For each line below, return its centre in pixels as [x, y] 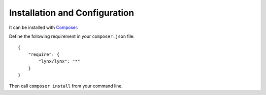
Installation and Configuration [72, 13]
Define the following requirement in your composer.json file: [72, 36]
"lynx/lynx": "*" [60, 61]
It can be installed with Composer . [44, 27]
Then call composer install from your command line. [66, 86]
